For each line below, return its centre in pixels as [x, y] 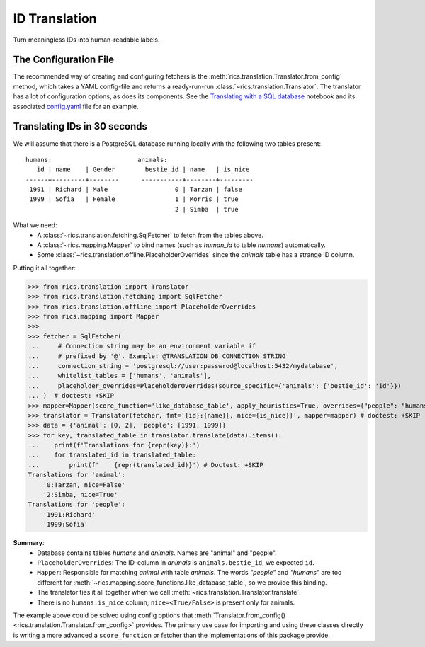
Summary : [29, 543]
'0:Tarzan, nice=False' [84, 485]
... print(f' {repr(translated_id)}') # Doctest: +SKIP [146, 465]
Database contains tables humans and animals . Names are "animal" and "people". [157, 553]
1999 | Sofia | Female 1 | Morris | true [134, 199]
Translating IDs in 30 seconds [80, 126]
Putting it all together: [44, 268]
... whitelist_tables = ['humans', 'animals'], [120, 376]
